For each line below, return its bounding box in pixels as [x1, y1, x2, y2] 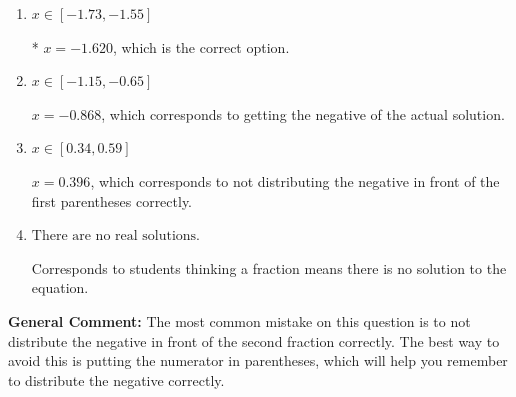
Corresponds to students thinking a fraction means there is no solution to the [31, 257, 507, 278]
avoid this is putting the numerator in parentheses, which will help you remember [8, 350, 508, 371]
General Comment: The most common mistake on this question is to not [8, 310, 471, 331]
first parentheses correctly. [31, 190, 193, 211]
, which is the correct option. [112, 36, 290, 57]
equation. [31, 277, 89, 298]
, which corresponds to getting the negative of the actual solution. [101, 103, 505, 124]
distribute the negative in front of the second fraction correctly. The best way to [8, 330, 500, 351]
